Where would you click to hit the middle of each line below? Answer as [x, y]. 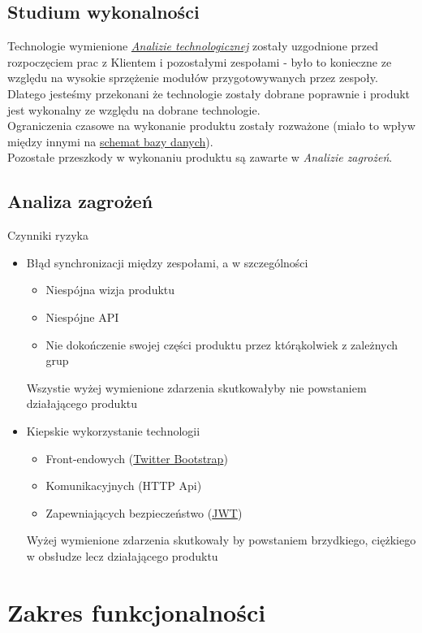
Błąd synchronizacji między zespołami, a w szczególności [167, 262]
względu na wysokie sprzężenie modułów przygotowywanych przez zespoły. [193, 78]
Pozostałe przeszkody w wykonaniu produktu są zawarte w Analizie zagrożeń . [200, 157]
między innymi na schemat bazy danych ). [110, 141]
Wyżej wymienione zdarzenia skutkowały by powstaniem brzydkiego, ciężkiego [221, 540]
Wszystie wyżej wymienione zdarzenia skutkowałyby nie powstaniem [196, 387]
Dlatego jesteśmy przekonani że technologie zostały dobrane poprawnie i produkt [209, 93]
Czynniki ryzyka [48, 235]
